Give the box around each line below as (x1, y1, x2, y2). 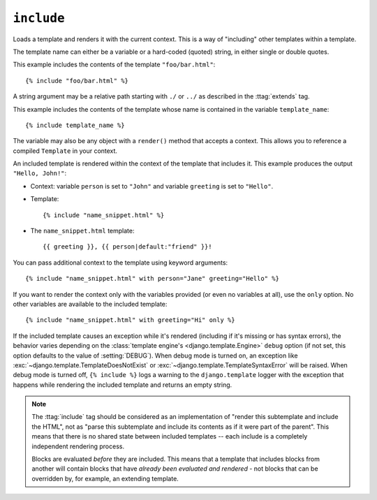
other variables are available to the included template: (13, 300, 168, 308)
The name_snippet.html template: (30, 227, 135, 235)
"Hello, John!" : (13, 169, 67, 177)
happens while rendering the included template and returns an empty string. (13, 381, 232, 389)
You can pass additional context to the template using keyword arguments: (13, 258, 228, 267)
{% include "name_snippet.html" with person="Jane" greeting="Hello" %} (25, 274, 279, 283)
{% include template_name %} (25, 121, 125, 129)
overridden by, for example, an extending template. (31, 474, 179, 483)
